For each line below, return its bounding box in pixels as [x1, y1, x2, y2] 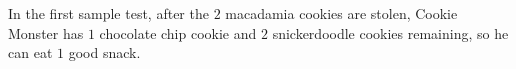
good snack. [68, 42, 141, 63]
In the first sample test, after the [8, 3, 209, 23]
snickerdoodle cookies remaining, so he [272, 22, 509, 43]
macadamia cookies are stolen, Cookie [225, 3, 458, 23]
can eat [8, 42, 53, 63]
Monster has [8, 22, 84, 43]
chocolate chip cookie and [99, 22, 257, 43]
